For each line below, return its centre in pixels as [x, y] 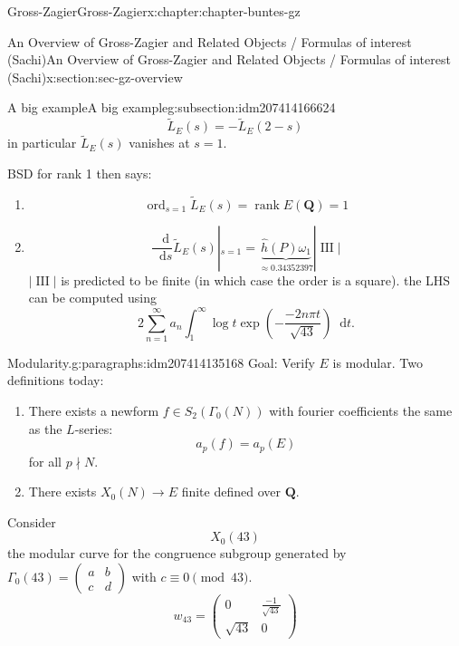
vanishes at [159, 143]
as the [45, 428]
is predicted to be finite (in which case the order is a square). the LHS [256, 280]
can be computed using [93, 298]
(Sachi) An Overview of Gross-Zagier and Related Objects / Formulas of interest [229, 59]
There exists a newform [94, 411]
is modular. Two [378, 362]
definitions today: [56, 380]
